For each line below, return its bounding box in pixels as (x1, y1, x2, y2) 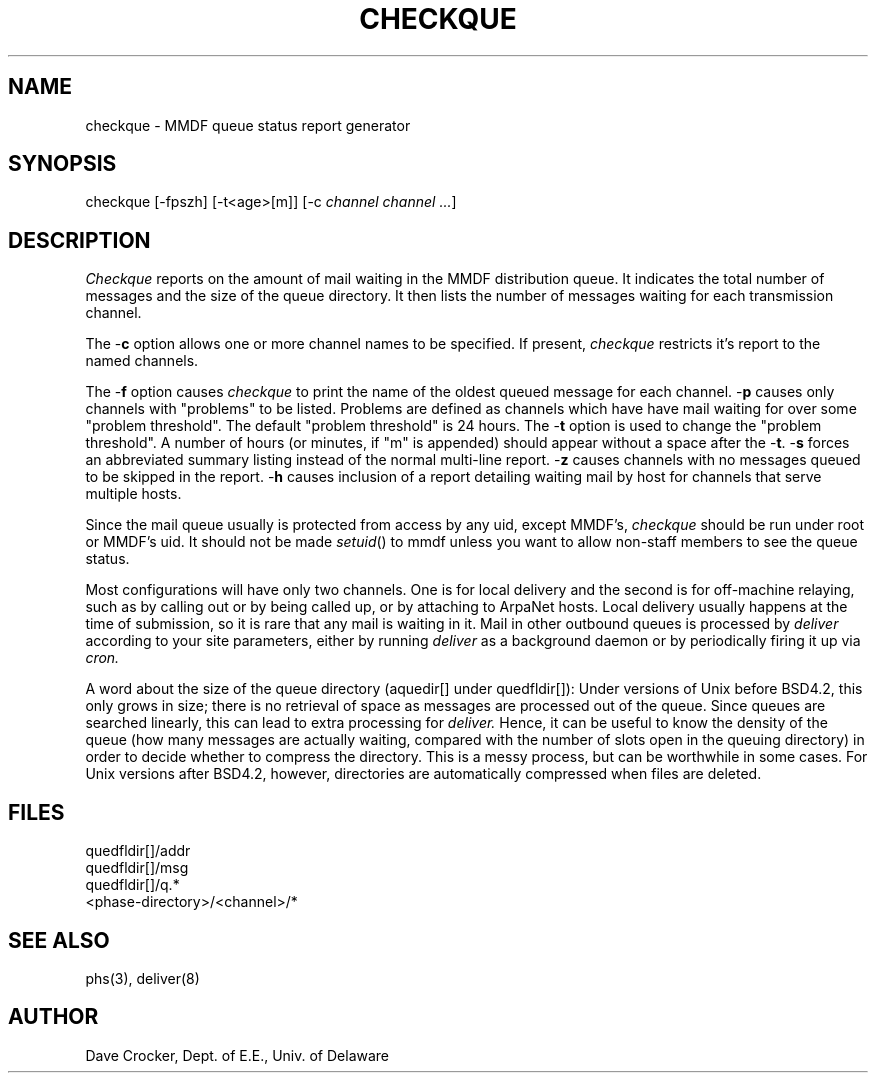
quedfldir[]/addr (85, 842, 191, 860)
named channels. (85, 352, 199, 370)
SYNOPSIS (8, 151, 117, 177)
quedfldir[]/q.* (85, 876, 180, 894)
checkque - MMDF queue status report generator (85, 116, 411, 134)
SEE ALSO (8, 927, 110, 953)
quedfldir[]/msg (85, 859, 189, 877)
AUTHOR (8, 1004, 99, 1030)
